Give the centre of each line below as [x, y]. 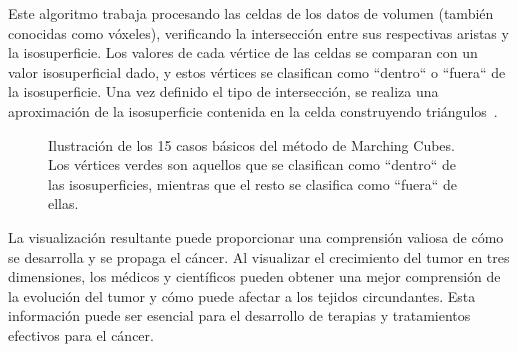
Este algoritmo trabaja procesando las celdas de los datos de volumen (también [251, 13]
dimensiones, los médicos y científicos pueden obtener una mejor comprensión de [254, 276]
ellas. [63, 203]
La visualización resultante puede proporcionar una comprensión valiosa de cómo [256, 236]
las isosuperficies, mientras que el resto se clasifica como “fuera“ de [253, 183]
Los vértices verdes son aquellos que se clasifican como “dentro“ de [252, 164]
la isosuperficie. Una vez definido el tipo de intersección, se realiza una [223, 91]
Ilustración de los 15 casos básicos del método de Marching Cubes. [251, 144]
